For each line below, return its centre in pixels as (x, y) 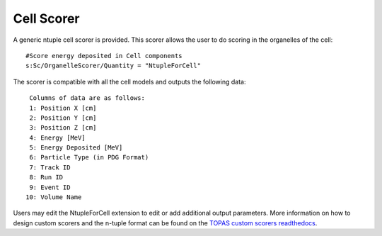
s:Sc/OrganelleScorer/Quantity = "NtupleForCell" (114, 66)
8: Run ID (46, 178)
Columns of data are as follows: (87, 98)
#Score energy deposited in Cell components (104, 56)
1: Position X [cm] (63, 108)
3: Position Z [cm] (63, 128)
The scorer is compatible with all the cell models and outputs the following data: (129, 82)
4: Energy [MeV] (57, 137)
